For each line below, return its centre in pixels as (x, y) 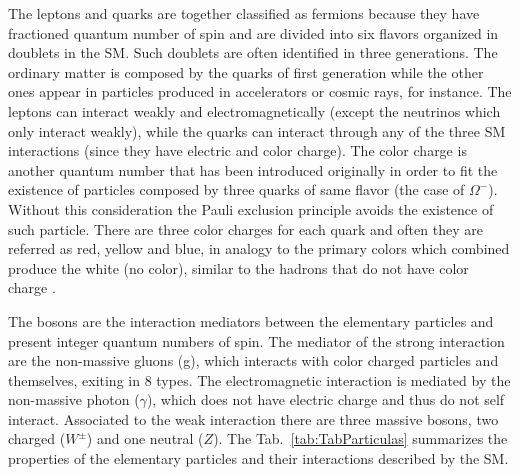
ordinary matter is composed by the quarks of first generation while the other (246, 71)
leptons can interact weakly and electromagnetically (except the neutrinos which (254, 110)
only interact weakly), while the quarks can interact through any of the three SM (257, 130)
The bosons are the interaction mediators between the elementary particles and (251, 320)
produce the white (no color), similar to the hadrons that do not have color (238, 267)
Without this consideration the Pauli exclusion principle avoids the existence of (251, 208)
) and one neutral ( (145, 438)
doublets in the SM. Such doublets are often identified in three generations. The (253, 52)
